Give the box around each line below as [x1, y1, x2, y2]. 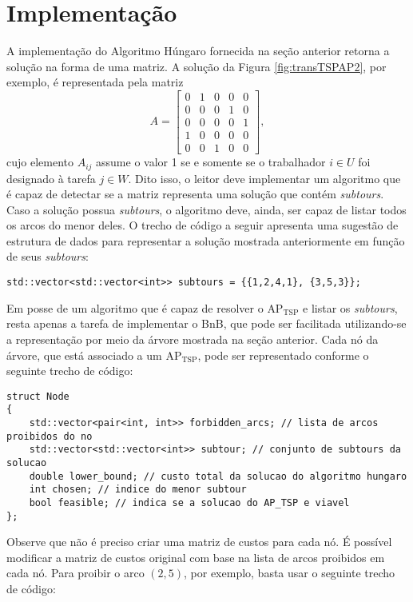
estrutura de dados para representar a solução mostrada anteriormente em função [6, 232, 405, 249]
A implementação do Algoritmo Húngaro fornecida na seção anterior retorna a [6, 42, 390, 59]
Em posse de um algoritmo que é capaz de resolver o [6, 299, 264, 316]
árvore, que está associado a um [6, 346, 162, 363]
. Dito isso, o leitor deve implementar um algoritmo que [128, 169, 401, 186]
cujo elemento [6, 153, 73, 170]
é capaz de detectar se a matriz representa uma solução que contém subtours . [6, 185, 384, 202]
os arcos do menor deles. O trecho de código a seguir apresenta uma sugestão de [6, 217, 399, 233]
